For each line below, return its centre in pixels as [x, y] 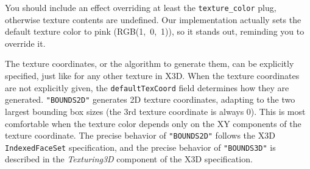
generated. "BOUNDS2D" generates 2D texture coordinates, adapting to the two [150, 99]
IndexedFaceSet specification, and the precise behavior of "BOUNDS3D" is [140, 147]
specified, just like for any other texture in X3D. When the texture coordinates [152, 76]
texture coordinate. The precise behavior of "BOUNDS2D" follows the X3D [140, 135]
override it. [25, 43]
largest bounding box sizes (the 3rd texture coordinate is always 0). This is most [155, 111]
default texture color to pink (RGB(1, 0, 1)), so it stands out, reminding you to [155, 31]
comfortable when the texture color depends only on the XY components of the [153, 123]
